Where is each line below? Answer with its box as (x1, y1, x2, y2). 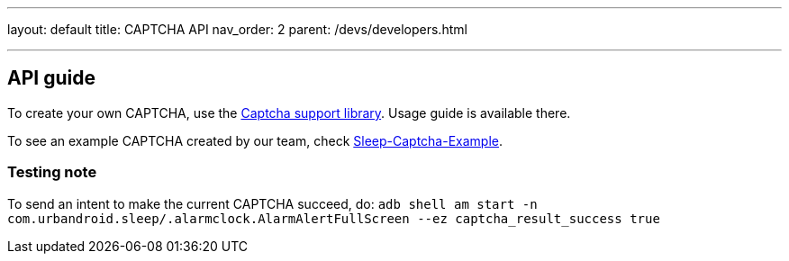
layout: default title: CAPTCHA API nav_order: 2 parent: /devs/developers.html (7, 22, 467, 37)
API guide (7, 67, 95, 90)
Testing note (7, 163, 97, 182)
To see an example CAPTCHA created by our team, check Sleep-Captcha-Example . (7, 132, 503, 148)
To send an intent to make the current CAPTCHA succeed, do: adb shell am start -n (7, 195, 538, 211)
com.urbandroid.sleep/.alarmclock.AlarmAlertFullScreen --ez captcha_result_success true (7, 211, 660, 226)
